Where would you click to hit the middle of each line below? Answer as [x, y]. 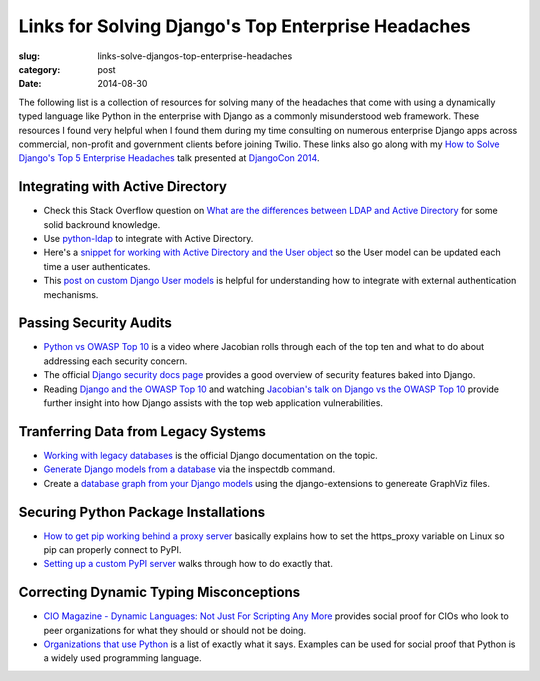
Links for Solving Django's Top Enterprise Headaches [244, 26]
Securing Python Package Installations [142, 511]
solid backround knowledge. [102, 224]
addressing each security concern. [115, 361]
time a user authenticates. [97, 266]
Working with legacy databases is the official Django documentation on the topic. [211, 455]
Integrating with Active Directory [122, 186]
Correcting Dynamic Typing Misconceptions [159, 592]
